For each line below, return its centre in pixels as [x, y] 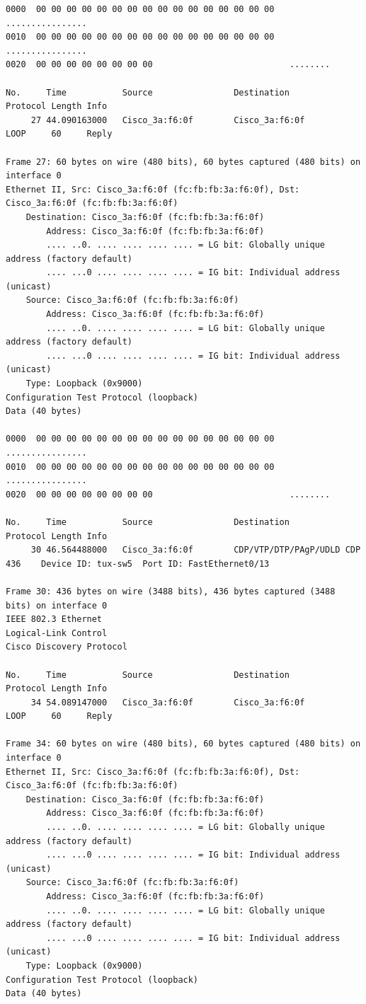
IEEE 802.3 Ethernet [54, 619]
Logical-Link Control [57, 633]
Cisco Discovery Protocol [67, 647]
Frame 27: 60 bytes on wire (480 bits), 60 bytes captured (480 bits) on [183, 162]
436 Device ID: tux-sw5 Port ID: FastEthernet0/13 [138, 564]
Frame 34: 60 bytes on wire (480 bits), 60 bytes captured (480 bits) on [183, 744]
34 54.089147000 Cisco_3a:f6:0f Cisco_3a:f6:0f [168, 702]
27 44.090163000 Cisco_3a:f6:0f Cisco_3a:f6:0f [168, 120]
